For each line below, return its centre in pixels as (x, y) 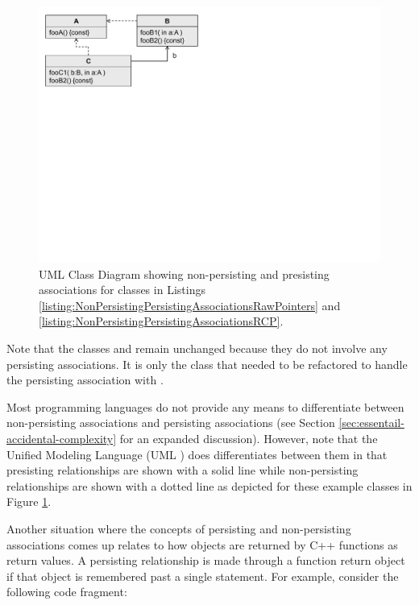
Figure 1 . (29, 501)
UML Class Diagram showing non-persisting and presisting (184, 273)
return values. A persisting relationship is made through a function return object (206, 560)
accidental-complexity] (62, 438)
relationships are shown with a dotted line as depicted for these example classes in (209, 485)
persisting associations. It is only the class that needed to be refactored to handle (207, 364)
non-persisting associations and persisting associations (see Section (171, 423)
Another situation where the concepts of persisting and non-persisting (179, 528)
